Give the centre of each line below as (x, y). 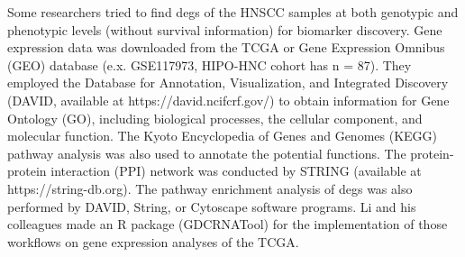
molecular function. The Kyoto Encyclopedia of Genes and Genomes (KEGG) (222, 136)
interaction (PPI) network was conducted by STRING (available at (236, 171)
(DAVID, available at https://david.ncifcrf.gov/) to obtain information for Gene (228, 100)
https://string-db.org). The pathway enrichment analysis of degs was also (210, 188)
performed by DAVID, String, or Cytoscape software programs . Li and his (212, 206)
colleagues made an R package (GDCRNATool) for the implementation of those (228, 224)
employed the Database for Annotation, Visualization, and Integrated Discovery (228, 83)
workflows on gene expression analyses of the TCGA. (153, 241)
